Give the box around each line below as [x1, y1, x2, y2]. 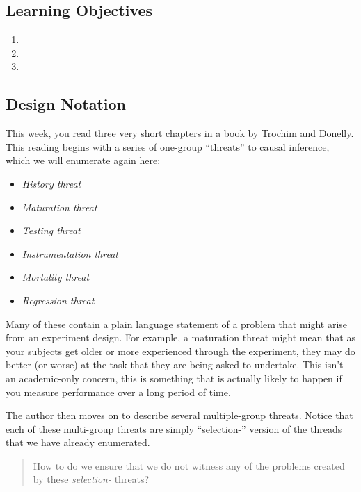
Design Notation [6, 93, 127, 115]
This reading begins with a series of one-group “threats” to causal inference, [6, 139, 330, 154]
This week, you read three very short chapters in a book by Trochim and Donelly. [6, 126, 354, 140]
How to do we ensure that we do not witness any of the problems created [33, 458, 345, 473]
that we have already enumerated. [6, 435, 150, 450]
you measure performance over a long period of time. [6, 384, 231, 399]
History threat [22, 176, 81, 190]
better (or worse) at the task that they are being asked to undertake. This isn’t [6, 357, 344, 372]
